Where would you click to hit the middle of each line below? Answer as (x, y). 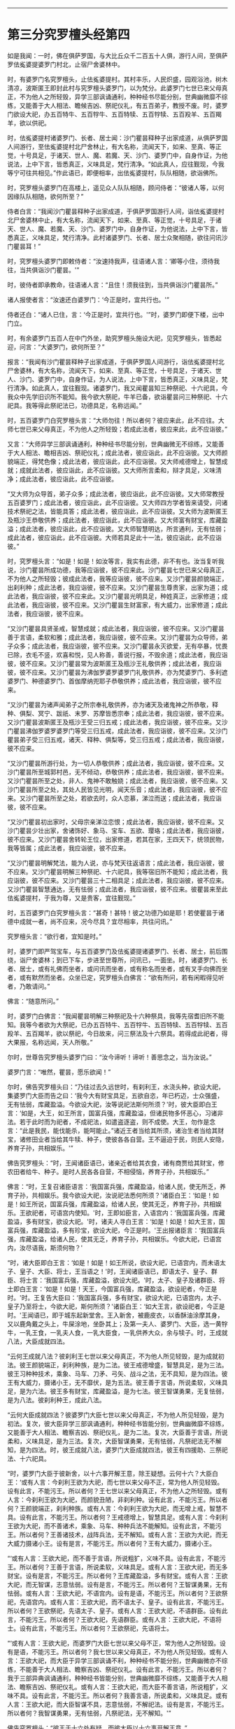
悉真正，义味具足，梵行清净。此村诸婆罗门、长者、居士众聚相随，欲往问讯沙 (117, 237)
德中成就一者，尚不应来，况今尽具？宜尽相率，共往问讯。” (90, 922)
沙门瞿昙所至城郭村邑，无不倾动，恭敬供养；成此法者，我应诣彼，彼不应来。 (117, 772)
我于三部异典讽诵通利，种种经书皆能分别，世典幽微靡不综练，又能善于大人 (114, 1678)
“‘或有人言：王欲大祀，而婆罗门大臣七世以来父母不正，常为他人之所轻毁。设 (116, 1643)
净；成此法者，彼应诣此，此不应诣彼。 (62, 479)
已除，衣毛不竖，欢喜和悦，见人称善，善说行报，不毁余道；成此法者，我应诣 (117, 654)
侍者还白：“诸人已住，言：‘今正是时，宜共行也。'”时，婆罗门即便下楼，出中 (116, 314)
